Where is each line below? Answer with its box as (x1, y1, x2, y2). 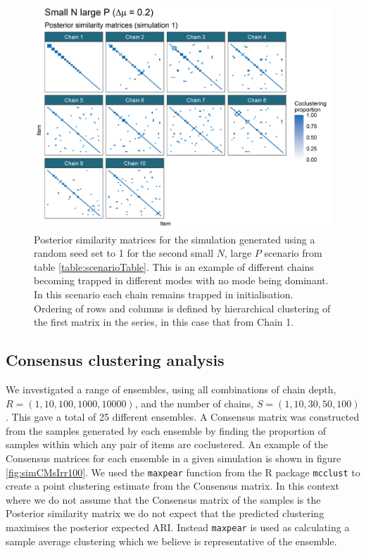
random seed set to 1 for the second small (34, 246, 214, 260)
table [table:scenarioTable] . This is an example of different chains (34, 259, 314, 274)
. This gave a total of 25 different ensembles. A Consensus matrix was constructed (6, 409, 360, 424)
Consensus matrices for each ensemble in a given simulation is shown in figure (6, 450, 341, 465)
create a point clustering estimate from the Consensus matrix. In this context (6, 478, 339, 493)
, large (224, 246, 252, 260)
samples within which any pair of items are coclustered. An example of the (6, 437, 328, 452)
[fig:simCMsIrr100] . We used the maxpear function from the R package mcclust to (6, 464, 360, 479)
